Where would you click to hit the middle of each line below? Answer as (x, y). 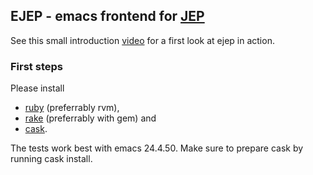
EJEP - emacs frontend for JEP (107, 16)
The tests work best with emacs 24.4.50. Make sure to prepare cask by (157, 148)
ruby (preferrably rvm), (72, 108)
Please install (37, 88)
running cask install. (51, 159)
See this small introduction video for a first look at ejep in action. (142, 40)
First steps (36, 66)
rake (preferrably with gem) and (90, 118)
